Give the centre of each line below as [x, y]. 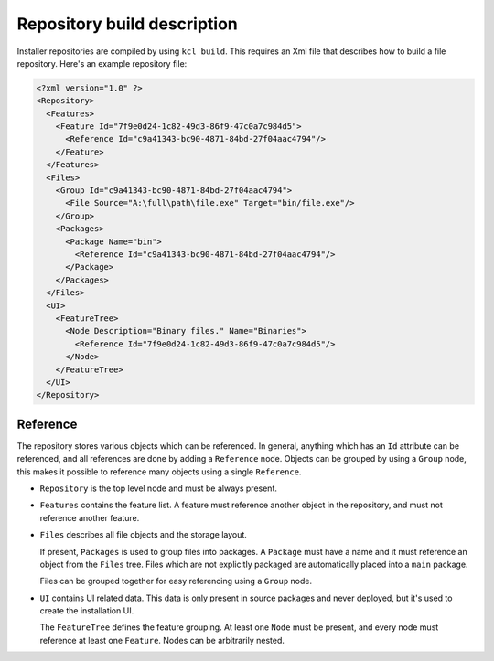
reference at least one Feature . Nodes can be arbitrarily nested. [162, 640]
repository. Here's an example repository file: [102, 63]
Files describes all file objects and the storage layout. [143, 535]
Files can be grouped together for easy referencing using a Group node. [176, 581]
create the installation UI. [87, 611]
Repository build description [127, 24]
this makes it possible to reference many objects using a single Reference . [159, 472]
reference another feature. [90, 517]
